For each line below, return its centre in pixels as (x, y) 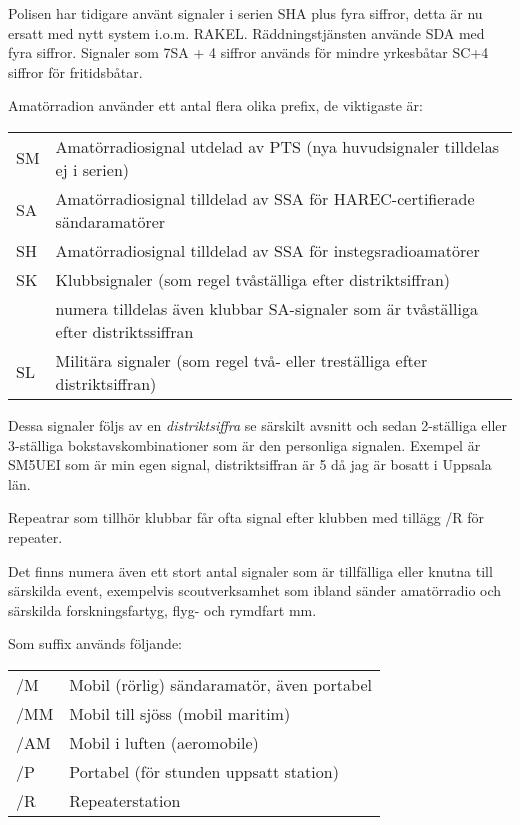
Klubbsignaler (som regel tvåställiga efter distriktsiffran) (253, 279)
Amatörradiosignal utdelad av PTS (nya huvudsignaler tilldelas (277, 146)
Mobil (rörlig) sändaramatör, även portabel (220, 684)
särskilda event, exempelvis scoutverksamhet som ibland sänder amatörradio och (255, 590)
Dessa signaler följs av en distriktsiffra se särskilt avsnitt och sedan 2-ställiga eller (258, 424)
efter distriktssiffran (124, 331)
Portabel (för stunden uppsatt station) (204, 771)
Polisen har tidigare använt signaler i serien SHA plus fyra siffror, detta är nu (245, 13)
